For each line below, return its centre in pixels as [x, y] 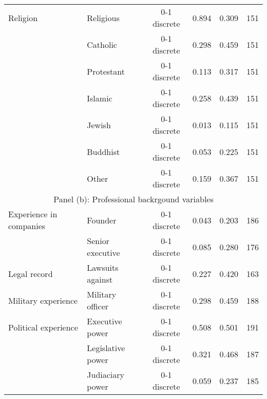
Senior [98, 241]
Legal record [31, 273]
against [100, 279]
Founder [102, 220]
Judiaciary [106, 375]
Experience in [33, 214]
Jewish [99, 125]
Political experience [43, 327]
